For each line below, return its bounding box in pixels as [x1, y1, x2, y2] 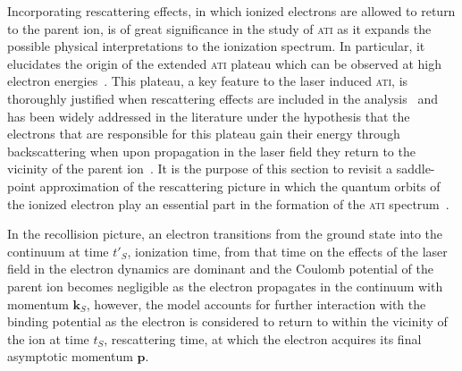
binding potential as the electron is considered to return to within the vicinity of [7, 312, 448, 331]
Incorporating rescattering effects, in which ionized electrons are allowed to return [7, 2, 456, 20]
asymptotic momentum [7, 347, 133, 366]
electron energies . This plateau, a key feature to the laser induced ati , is [7, 72, 408, 90]
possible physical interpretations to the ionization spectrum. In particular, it [7, 37, 425, 55]
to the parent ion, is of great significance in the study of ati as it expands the [7, 19, 432, 38]
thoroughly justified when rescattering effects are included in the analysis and [7, 89, 439, 107]
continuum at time [7, 241, 109, 260]
